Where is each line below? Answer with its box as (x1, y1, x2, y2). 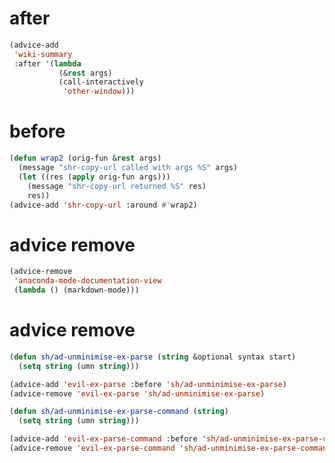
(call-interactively (58, 77, 144, 87)
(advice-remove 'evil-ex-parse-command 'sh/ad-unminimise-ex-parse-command (9, 443, 332, 453)
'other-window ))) (62, 87, 136, 97)
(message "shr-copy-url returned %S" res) (27, 181, 207, 191)
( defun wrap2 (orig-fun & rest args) (9, 153, 162, 164)
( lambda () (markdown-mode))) (13, 285, 140, 296)
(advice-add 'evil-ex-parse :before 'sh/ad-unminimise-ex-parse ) (9, 379, 287, 389)
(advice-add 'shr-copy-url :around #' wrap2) (9, 200, 198, 210)
